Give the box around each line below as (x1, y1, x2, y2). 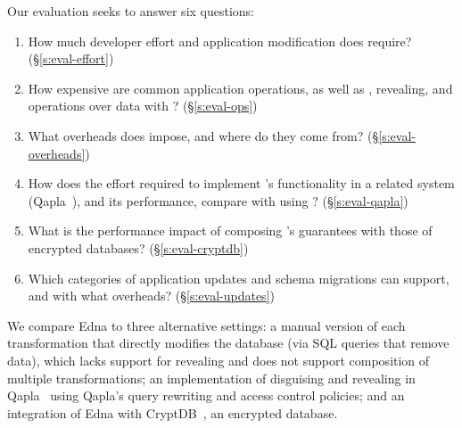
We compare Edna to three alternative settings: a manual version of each (7, 316, 406, 334)
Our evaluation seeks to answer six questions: (7, 2, 255, 20)
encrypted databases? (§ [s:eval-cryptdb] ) (28, 238, 249, 257)
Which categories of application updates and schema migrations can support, (28, 268, 450, 287)
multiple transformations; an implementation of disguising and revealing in (7, 368, 416, 387)
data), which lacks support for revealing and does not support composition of (7, 350, 430, 369)
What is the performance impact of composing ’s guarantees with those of (28, 221, 433, 240)
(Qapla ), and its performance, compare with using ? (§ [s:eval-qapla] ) (28, 191, 408, 210)
